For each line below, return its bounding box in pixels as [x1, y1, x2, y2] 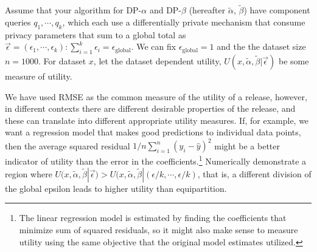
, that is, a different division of [197, 167, 312, 180]
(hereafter [189, 4, 226, 16]
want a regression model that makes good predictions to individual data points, [5, 126, 301, 138]
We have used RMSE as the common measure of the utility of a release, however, [5, 90, 307, 103]
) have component [243, 4, 310, 16]
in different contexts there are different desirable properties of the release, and [5, 102, 296, 115]
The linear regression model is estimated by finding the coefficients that [19, 211, 287, 224]
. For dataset [38, 55, 86, 67]
